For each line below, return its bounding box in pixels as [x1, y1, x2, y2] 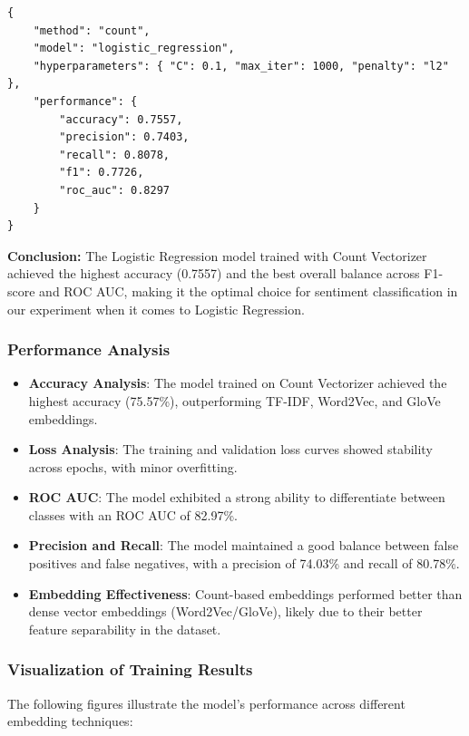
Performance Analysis [7, 338, 171, 361]
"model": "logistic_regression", [33, 42, 235, 55]
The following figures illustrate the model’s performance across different [7, 693, 405, 712]
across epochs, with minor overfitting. [28, 457, 238, 476]
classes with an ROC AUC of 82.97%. [28, 505, 239, 524]
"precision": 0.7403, [59, 131, 190, 144]
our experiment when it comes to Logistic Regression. [7, 299, 305, 318]
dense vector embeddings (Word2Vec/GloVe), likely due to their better [28, 602, 423, 621]
